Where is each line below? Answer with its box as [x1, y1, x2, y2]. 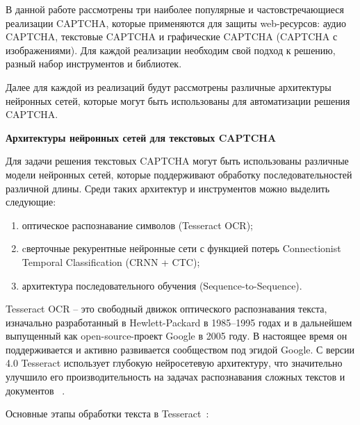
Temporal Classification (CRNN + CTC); [22, 254, 200, 269]
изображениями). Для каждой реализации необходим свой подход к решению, [6, 42, 336, 57]
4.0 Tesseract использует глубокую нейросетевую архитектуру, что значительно [6, 356, 343, 370]
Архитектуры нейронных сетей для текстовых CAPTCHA [6, 130, 277, 144]
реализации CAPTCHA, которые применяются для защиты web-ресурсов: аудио [6, 15, 346, 30]
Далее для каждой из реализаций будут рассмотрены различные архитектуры [6, 79, 332, 94]
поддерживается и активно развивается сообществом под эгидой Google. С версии [6, 342, 354, 356]
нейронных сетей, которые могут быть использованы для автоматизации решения [6, 93, 350, 108]
